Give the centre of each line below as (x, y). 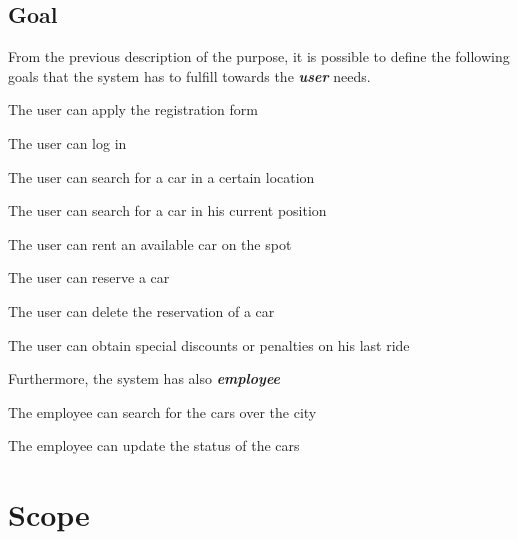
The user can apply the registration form (133, 109)
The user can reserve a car (89, 277)
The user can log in (67, 142)
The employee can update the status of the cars (154, 445)
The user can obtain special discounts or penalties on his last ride (209, 344)
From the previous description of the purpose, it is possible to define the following (259, 56)
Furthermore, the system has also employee (144, 378)
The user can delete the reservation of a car (141, 310)
